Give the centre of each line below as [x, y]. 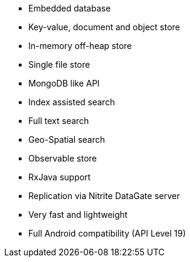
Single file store [59, 64]
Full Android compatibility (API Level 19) [107, 233]
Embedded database [70, 8]
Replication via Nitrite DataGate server [104, 196]
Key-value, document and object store [104, 27]
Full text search [59, 121]
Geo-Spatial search [67, 139]
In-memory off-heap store [80, 46]
